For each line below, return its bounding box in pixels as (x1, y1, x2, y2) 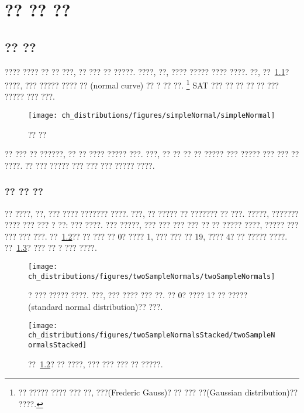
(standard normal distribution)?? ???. (28, 300, 163, 312)
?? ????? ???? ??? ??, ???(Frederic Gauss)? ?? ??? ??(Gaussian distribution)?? (18, 386, 298, 398)
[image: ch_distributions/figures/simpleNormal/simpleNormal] (28, 111, 275, 120)
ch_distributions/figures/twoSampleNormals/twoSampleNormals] (28, 272, 275, 281)
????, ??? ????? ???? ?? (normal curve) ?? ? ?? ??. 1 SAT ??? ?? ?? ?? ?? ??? (5, 77, 279, 91)
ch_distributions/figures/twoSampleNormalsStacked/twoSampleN (28, 331, 275, 340)
